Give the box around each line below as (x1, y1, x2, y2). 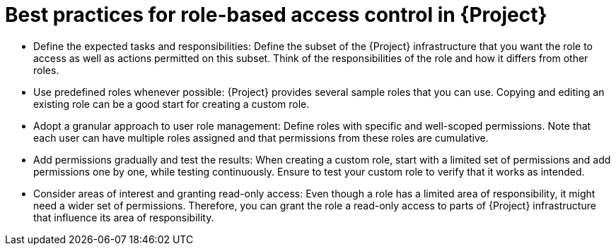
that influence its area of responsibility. (33, 211, 214, 224)
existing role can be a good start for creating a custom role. (33, 97, 310, 110)
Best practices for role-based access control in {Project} (5, 3, 547, 27)
